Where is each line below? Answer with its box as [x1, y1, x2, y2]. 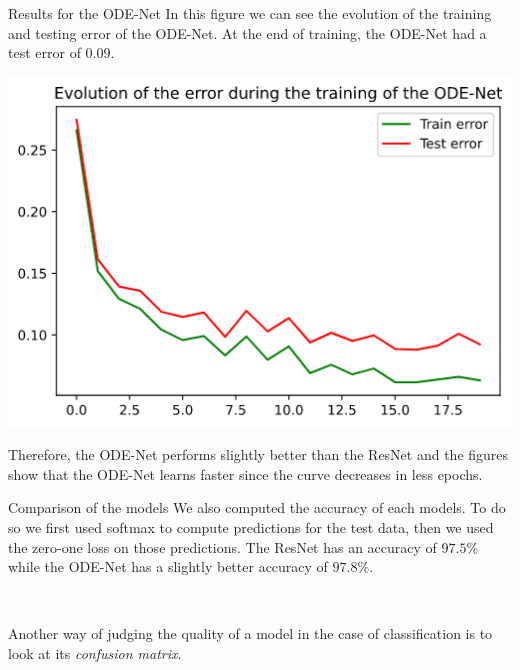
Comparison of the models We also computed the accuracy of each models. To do [8, 497, 506, 518]
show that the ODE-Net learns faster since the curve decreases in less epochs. [8, 463, 483, 484]
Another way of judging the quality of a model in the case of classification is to [8, 623, 493, 644]
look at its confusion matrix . [8, 643, 182, 664]
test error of [8, 42, 81, 63]
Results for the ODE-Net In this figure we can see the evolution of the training [8, 3, 492, 23]
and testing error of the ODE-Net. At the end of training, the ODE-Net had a [8, 22, 487, 43]
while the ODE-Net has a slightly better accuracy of [8, 556, 328, 577]
